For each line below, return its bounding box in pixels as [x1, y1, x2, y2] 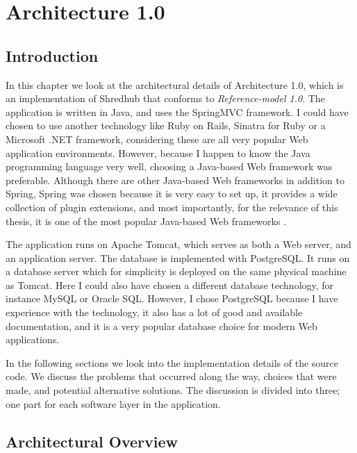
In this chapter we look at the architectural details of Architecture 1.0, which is [6, 77, 344, 92]
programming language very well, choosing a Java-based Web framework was [6, 159, 333, 174]
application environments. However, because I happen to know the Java [6, 145, 310, 160]
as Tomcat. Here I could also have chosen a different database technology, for [6, 277, 334, 292]
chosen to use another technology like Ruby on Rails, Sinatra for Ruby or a [6, 118, 326, 133]
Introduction [6, 44, 99, 66]
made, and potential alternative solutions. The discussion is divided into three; [6, 383, 340, 397]
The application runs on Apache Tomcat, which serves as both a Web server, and [6, 237, 351, 252]
